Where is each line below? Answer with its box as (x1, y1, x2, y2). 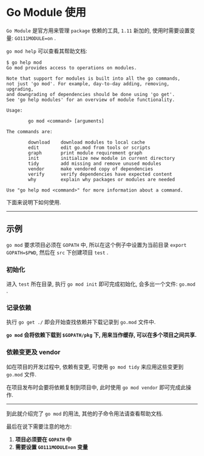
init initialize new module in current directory (28, 155, 175, 161)
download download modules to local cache (28, 139, 146, 145)
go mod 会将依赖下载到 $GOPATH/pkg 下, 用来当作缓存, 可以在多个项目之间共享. (6, 331, 197, 339)
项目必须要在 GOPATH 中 (15, 435, 72, 443)
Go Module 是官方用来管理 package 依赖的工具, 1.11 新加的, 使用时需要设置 (6, 27, 190, 34)
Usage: (6, 107, 23, 113)
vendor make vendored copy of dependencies (28, 165, 154, 172)
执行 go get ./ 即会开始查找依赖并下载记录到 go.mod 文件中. (6, 319, 156, 326)
